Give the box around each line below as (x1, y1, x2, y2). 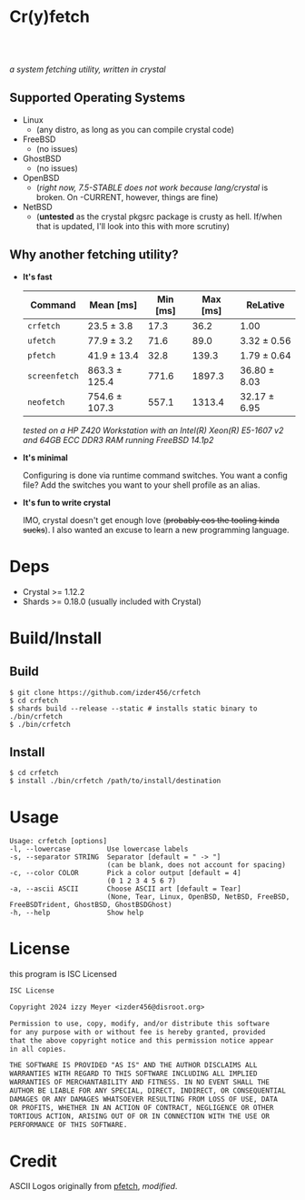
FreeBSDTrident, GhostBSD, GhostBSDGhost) (9, 901, 172, 910)
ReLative (246, 298, 285, 311)
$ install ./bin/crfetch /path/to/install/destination (9, 776, 221, 786)
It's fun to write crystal (22, 497, 111, 508)
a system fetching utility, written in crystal (9, 64, 166, 75)
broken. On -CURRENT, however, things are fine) (35, 191, 219, 202)
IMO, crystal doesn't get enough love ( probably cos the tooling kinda (22, 514, 280, 525)
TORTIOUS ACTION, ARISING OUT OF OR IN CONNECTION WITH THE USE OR (9, 1112, 271, 1121)
